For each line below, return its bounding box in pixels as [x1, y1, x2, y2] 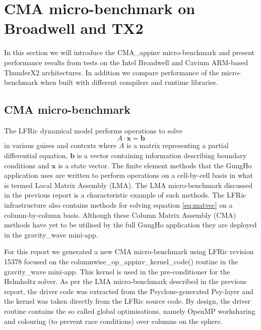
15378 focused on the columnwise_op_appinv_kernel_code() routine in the [4, 256, 238, 267]
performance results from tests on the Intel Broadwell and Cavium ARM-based [4, 57, 248, 67]
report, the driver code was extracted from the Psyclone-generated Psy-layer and [4, 286, 253, 296]
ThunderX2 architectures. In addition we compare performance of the [4, 67, 219, 77]
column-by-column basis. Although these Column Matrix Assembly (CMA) [4, 209, 236, 220]
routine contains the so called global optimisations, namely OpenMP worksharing [4, 305, 255, 316]
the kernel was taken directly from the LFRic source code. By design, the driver [4, 296, 251, 306]
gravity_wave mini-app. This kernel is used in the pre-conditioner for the [4, 266, 230, 276]
